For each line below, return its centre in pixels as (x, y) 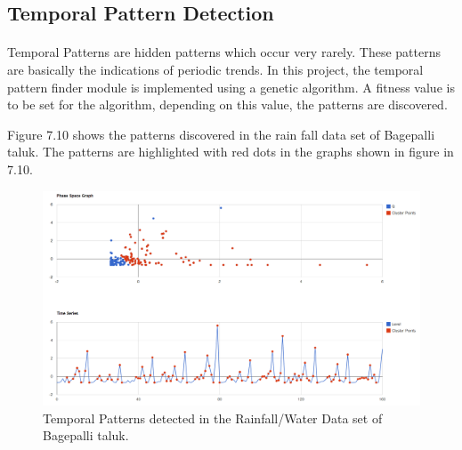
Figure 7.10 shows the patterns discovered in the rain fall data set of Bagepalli (221, 134)
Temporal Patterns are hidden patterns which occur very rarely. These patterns (224, 52)
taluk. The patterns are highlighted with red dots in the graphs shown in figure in (231, 152)
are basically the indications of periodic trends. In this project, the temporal (215, 69)
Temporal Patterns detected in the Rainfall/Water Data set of (213, 418)
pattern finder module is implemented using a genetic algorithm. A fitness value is (231, 87)
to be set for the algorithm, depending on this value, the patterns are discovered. (227, 104)
